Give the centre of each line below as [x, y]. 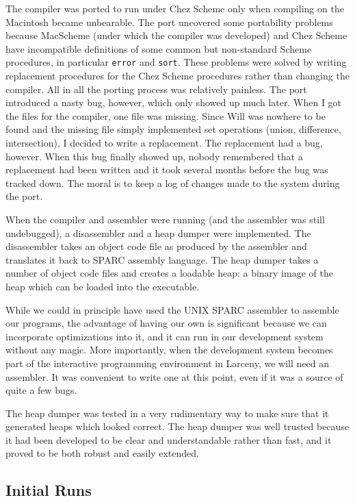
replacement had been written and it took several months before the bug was [167, 170]
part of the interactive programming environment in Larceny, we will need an [167, 363]
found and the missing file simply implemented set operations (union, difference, [173, 129]
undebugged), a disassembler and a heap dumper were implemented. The [158, 233]
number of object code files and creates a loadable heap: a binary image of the [169, 273]
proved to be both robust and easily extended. [102, 453]
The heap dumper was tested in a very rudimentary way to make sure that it [167, 413]
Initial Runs [49, 490]
